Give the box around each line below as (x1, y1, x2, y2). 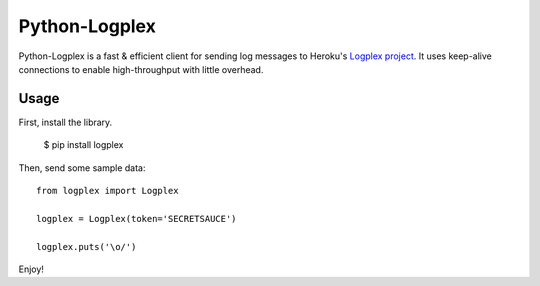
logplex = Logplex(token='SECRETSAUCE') (36, 213, 237, 224)
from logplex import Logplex (36, 185, 179, 197)
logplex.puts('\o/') (36, 241, 137, 252)
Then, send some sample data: (18, 161, 146, 174)
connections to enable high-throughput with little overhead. (18, 63, 264, 75)
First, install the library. (18, 116, 113, 128)
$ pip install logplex (43, 139, 124, 151)
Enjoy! (18, 263, 45, 275)
